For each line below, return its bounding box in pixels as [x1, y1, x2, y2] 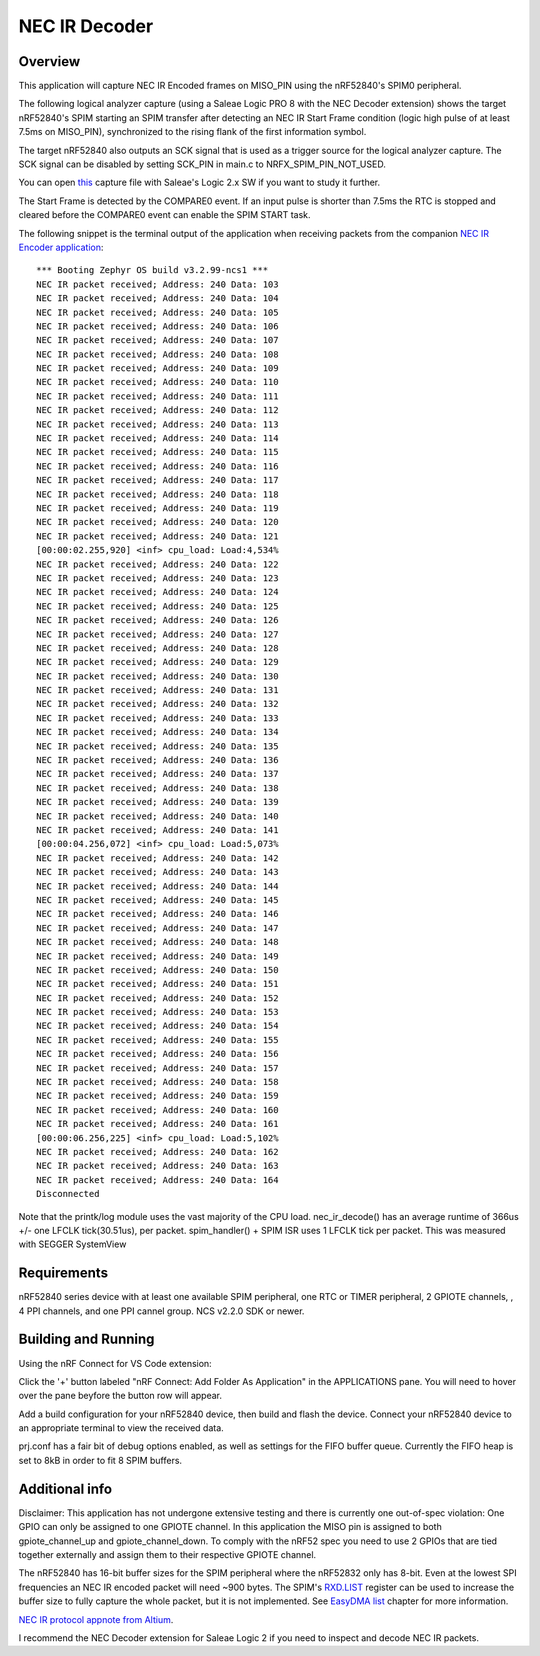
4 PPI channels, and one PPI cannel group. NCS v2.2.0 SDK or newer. [18, 1305, 305, 1317]
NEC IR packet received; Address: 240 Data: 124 [36, 586, 279, 598]
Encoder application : [18, 241, 104, 253]
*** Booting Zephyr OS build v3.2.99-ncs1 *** [36, 265, 269, 276]
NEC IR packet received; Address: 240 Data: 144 [36, 880, 279, 892]
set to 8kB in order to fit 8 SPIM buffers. [18, 1454, 183, 1466]
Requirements [18, 1265, 109, 1282]
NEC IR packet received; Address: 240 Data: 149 [36, 950, 279, 962]
